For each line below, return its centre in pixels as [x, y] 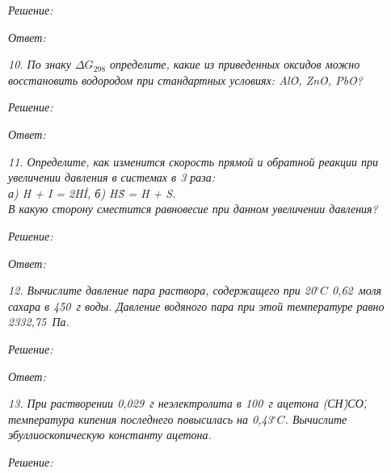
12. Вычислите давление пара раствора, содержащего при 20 [162, 290]
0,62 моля [357, 290]
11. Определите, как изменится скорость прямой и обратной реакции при [193, 161]
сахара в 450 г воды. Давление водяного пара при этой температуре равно [196, 306]
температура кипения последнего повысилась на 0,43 [141, 419]
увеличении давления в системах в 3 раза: [112, 177]
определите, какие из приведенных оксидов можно [235, 64]
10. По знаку [40, 64]
